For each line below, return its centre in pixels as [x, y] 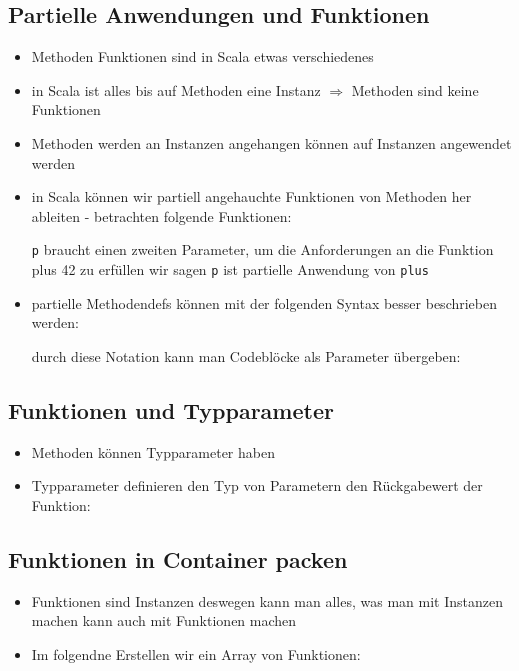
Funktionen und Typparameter [171, 409]
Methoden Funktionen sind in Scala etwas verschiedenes [202, 56]
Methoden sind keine [415, 89]
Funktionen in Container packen [178, 558]
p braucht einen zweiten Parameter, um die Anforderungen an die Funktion [262, 249]
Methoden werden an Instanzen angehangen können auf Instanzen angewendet [271, 142]
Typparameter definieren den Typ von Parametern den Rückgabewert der [257, 485]
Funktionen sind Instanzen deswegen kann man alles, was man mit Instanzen [267, 600]
